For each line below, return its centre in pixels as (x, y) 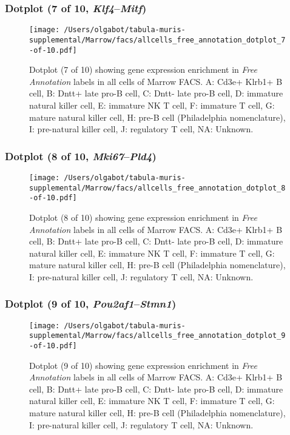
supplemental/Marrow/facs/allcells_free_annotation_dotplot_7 (157, 40)
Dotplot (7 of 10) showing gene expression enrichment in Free (143, 69)
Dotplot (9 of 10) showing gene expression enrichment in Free (143, 365)
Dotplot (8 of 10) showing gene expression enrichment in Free (143, 217)
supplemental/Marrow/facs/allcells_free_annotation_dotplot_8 (157, 188)
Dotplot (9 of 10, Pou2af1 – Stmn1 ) (91, 304)
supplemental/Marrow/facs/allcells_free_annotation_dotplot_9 (157, 336)
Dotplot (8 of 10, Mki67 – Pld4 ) (81, 156)
